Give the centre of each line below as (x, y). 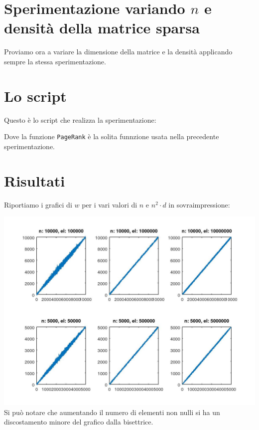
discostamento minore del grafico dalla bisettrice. (79, 422)
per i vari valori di (110, 204)
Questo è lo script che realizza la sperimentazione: (80, 119)
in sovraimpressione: (199, 204)
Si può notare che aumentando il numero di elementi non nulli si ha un (112, 412)
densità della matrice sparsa (102, 28)
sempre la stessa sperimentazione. (55, 61)
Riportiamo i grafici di (38, 204)
